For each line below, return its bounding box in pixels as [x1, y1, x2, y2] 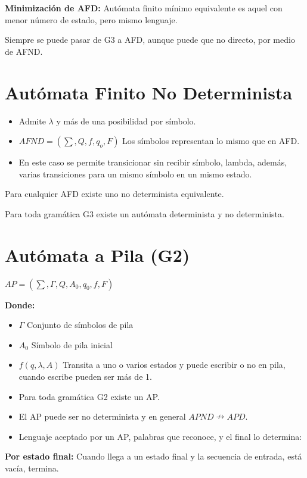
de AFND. [5, 45, 43, 57]
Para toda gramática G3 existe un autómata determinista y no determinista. [5, 207, 284, 220]
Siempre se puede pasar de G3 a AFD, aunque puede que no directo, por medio [5, 33, 295, 46]
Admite [18, 114, 46, 127]
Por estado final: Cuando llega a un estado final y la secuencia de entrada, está [5, 450, 302, 463]
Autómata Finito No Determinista [5, 80, 293, 104]
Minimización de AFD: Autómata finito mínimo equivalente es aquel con [5, 2, 283, 14]
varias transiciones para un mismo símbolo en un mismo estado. [18, 167, 252, 180]
